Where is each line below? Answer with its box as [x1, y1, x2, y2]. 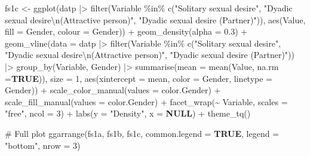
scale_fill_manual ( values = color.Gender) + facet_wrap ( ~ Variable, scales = [5, 95, 288, 108]
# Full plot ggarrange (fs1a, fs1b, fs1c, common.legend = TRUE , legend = [5, 127, 280, 139]
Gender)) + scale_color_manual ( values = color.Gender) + [5, 84, 221, 96]
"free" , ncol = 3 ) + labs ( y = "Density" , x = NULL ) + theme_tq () [5, 107, 251, 120]
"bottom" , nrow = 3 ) [5, 139, 81, 151]
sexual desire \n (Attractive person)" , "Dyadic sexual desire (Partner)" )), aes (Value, [5, 13, 306, 26]
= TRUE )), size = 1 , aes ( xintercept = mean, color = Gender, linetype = [5, 72, 273, 84]
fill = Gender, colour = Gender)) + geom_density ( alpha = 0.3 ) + [5, 25, 248, 38]
